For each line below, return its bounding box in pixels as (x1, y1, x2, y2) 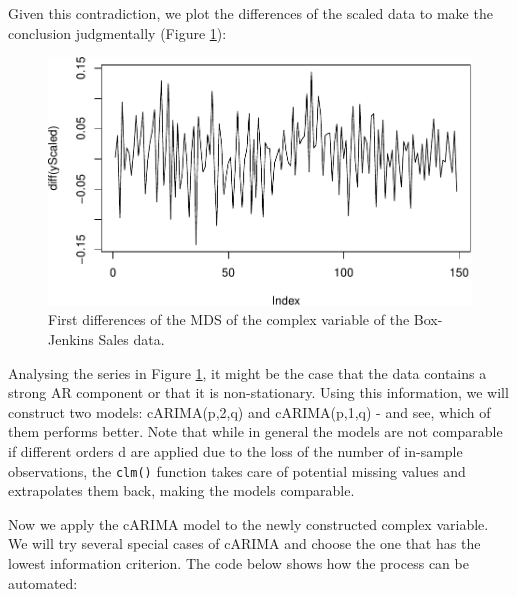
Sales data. (98, 329, 165, 350)
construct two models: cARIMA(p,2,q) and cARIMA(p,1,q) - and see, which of (8, 401, 491, 422)
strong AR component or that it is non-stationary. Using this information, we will (8, 382, 509, 403)
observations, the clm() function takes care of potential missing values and (8, 460, 466, 481)
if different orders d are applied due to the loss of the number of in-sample (8, 441, 463, 462)
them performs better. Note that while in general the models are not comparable (8, 421, 503, 442)
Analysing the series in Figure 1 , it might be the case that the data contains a (8, 362, 487, 383)
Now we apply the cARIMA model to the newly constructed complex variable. (8, 513, 489, 534)
